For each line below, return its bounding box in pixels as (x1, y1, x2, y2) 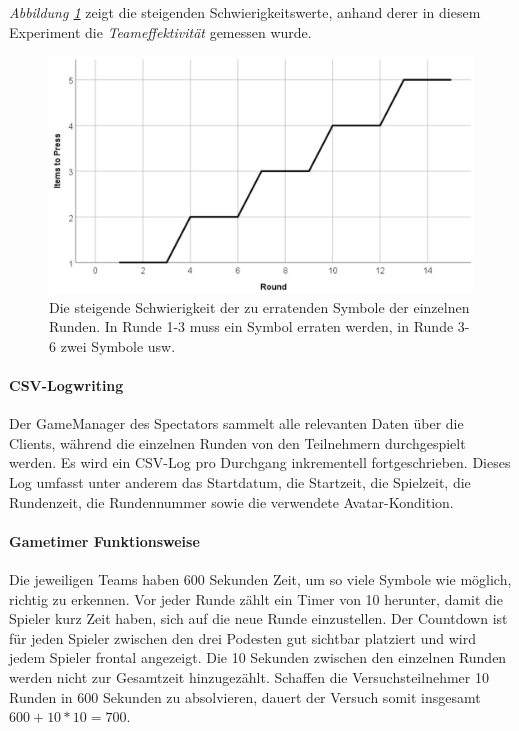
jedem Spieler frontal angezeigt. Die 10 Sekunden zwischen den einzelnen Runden (9, 647, 507, 668)
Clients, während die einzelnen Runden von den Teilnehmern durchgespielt (9, 432, 466, 453)
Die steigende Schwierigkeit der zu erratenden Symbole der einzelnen (49, 296, 470, 317)
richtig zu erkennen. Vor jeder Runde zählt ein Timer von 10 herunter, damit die (9, 588, 503, 609)
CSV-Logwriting (9, 375, 124, 395)
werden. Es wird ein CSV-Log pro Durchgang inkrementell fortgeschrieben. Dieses (9, 452, 511, 473)
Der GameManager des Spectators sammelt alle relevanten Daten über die (9, 413, 464, 434)
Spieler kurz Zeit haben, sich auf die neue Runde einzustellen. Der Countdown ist (9, 608, 508, 629)
